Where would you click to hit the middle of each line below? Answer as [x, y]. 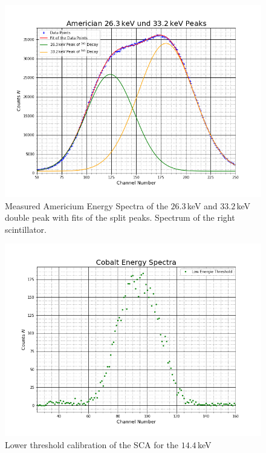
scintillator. [26, 229]
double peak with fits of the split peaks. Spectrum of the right [120, 217]
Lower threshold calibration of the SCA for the [92, 444]
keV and [202, 205]
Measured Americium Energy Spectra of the [86, 205]
